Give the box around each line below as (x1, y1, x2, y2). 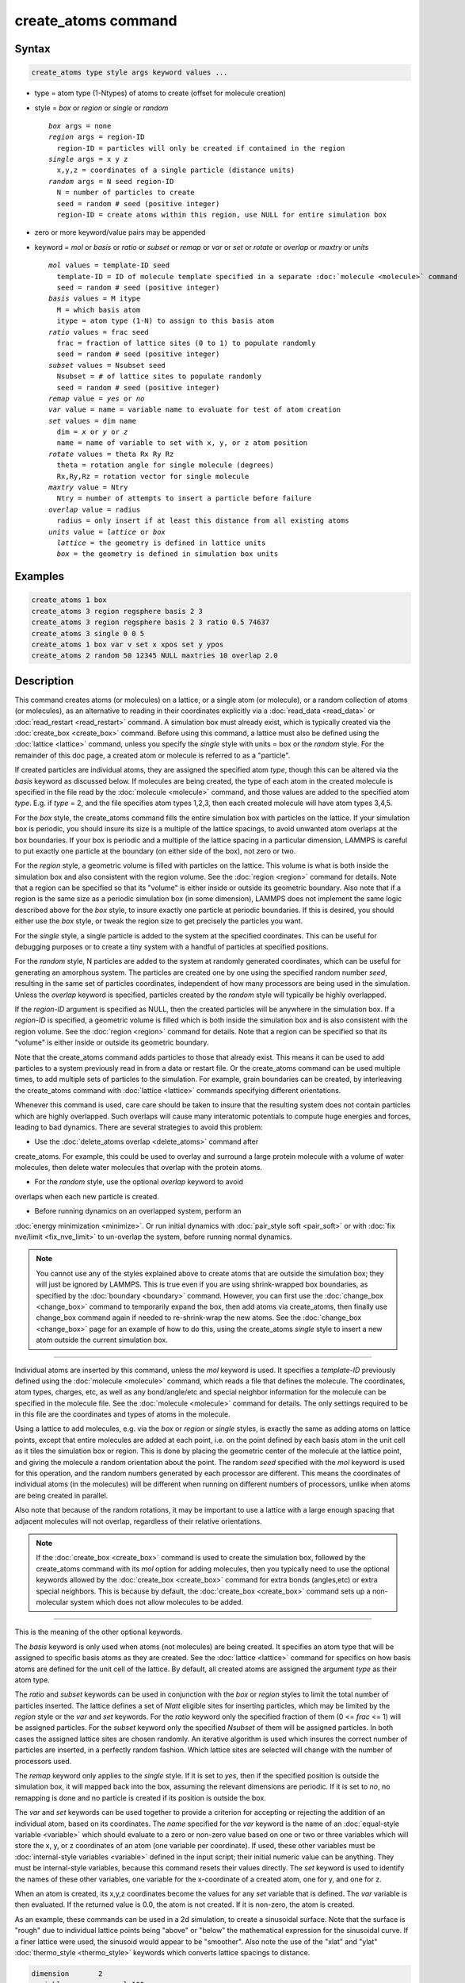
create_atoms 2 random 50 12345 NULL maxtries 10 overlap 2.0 (31, 651, 278, 660)
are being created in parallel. (14, 1490, 109, 1500)
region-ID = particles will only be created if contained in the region (56, 144, 345, 152)
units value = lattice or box (48, 527, 166, 536)
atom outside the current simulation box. (36, 1335, 168, 1344)
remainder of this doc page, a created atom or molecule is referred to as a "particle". (14, 750, 291, 760)
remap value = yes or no (48, 393, 145, 403)
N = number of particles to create (56, 188, 196, 198)
